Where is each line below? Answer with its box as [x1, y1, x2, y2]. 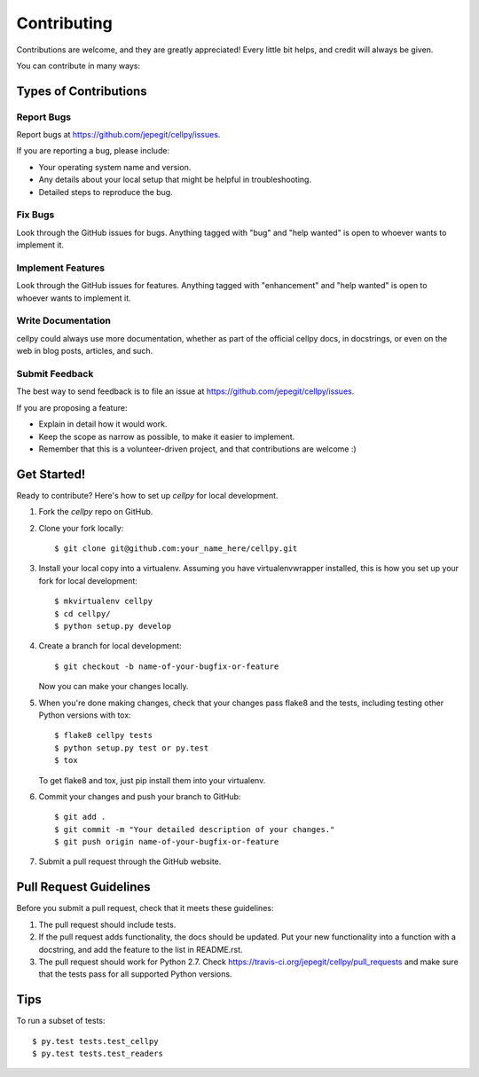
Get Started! [16, 467, 86, 482]
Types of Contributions [16, 83, 147, 98]
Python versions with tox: [38, 710, 132, 720]
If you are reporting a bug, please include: [16, 145, 170, 156]
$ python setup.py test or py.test [54, 743, 209, 753]
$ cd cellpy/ [54, 609, 111, 618]
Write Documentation [16, 315, 111, 327]
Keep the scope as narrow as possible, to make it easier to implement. [38, 431, 295, 442]
